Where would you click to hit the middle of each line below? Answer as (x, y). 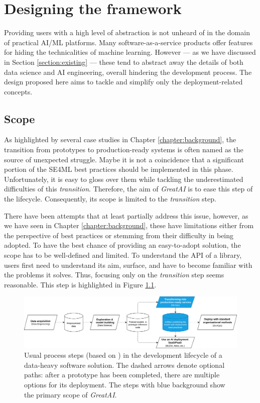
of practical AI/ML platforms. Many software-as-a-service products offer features (128, 42)
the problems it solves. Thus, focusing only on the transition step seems (114, 275)
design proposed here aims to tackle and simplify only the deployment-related (123, 82)
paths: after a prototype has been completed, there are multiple (122, 375)
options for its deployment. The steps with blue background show (125, 385)
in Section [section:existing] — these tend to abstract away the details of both (124, 62)
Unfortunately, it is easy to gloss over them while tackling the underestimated (124, 179)
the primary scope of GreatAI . (71, 394)
